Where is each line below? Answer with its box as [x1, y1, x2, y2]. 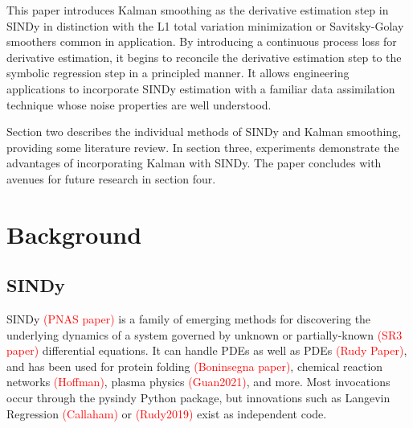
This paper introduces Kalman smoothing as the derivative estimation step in [6, 2, 389, 18]
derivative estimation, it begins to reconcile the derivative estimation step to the [6, 48, 402, 65]
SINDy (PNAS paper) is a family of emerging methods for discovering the [6, 311, 371, 327]
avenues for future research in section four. [6, 170, 216, 187]
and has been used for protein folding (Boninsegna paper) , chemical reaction [6, 357, 383, 374]
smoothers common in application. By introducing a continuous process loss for [6, 33, 397, 50]
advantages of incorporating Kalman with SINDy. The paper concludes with [6, 154, 382, 171]
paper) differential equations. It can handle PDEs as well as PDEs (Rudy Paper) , [6, 342, 407, 359]
